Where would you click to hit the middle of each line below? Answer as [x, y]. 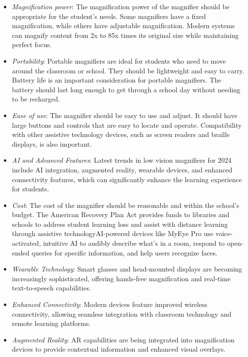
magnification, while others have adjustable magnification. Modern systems [123, 25]
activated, [26, 243]
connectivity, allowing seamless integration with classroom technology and [122, 314]
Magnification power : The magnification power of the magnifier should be [121, 6]
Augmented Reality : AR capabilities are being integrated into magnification [123, 339]
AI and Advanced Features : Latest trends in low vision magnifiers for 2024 [122, 160]
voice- [224, 233]
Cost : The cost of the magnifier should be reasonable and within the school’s [125, 205]
